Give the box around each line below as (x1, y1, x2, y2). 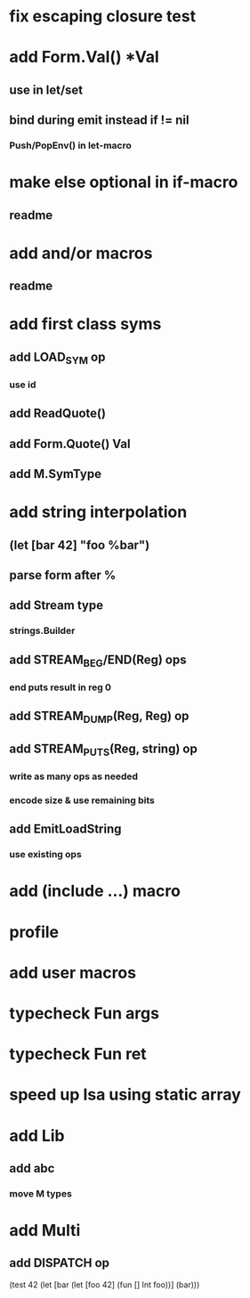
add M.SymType (9, 466, 102, 482)
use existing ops (9, 848, 82, 861)
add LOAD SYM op (9, 349, 106, 367)
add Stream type (9, 598, 104, 613)
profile (9, 921, 60, 942)
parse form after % (9, 568, 117, 583)
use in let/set (9, 82, 84, 97)
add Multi (9, 1221, 81, 1240)
